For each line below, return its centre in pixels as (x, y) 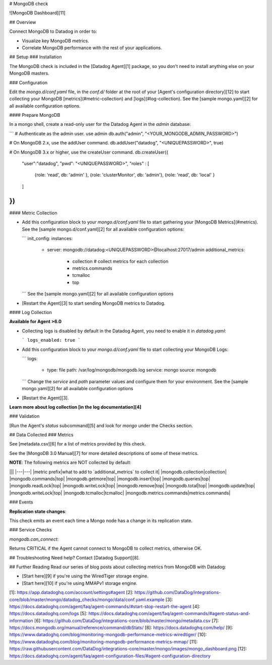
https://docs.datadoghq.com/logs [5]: (48, 614)
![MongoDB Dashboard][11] (37, 13)
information (21, 620)
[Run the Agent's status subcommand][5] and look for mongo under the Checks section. (101, 425)
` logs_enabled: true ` (51, 340)
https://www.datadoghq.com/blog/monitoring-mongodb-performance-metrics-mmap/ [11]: (104, 641)
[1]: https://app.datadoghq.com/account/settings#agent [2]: (71, 593)
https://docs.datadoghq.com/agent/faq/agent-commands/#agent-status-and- (169, 614)
